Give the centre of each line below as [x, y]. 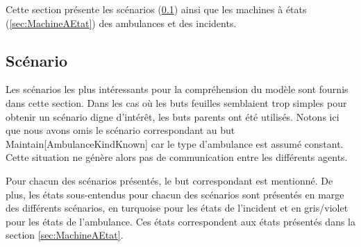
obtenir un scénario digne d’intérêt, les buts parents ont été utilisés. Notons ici [173, 116]
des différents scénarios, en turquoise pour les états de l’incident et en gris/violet [177, 208]
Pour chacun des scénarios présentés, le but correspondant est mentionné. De [169, 180]
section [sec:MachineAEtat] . [65, 235]
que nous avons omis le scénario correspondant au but [120, 130]
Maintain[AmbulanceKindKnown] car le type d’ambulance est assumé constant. [175, 143]
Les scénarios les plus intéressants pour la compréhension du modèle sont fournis [177, 89]
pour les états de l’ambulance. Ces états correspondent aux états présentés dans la [181, 221]
